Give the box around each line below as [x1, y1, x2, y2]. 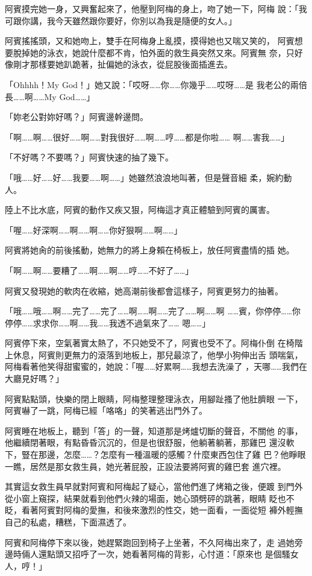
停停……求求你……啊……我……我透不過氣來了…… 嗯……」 [5, 316, 211, 329]
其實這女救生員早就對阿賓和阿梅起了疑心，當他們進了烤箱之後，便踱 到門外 [5, 480, 303, 493]
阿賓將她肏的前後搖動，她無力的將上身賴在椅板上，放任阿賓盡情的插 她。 [5, 244, 295, 256]
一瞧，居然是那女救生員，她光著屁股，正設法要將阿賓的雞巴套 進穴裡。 [5, 460, 286, 472]
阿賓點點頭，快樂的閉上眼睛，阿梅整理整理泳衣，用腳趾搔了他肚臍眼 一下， [5, 392, 303, 405]
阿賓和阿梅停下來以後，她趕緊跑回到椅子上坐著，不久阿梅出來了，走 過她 [5, 536, 295, 548]
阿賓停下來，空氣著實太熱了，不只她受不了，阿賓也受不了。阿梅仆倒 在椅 [5, 337, 295, 349]
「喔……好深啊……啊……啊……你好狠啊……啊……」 [5, 223, 183, 236]
